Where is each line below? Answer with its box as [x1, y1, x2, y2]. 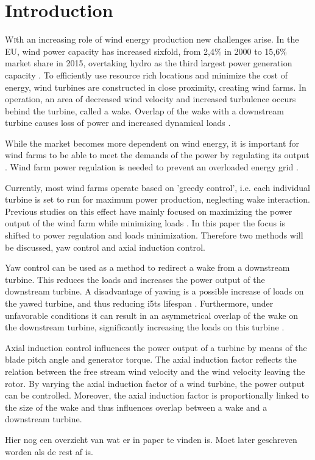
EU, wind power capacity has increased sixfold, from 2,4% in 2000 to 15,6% [5, 44, 287, 57]
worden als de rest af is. [5, 445, 93, 458]
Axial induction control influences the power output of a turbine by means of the [5, 341, 307, 354]
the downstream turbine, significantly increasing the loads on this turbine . [5, 321, 285, 333]
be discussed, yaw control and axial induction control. [5, 240, 205, 253]
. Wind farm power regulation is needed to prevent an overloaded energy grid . [5, 161, 299, 173]
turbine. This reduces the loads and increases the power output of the [5, 273, 265, 285]
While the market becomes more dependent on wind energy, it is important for [5, 136, 299, 149]
